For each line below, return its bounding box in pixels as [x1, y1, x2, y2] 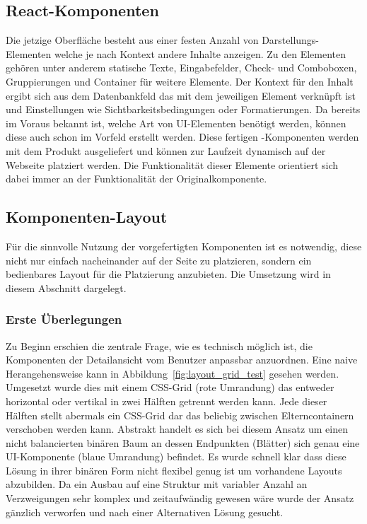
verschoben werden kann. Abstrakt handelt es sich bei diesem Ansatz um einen [6, 421, 348, 436]
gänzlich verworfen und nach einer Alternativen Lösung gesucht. [6, 504, 284, 519]
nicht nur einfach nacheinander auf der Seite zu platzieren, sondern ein [6, 252, 312, 267]
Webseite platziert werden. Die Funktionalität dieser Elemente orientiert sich [6, 157, 339, 172]
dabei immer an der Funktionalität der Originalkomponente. [6, 171, 267, 186]
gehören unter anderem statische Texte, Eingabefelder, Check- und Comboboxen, [6, 60, 357, 75]
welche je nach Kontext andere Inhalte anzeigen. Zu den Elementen [54, 46, 346, 61]
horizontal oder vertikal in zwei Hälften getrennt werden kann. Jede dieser [6, 393, 327, 408]
